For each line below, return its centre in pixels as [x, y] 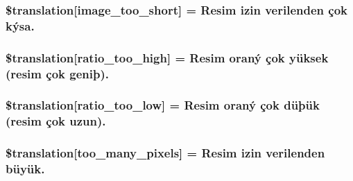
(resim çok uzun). [56, 121]
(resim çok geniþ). [57, 73]
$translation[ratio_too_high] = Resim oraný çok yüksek [167, 57]
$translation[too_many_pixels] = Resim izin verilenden [165, 153]
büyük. [25, 169]
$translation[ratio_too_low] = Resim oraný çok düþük [163, 105]
